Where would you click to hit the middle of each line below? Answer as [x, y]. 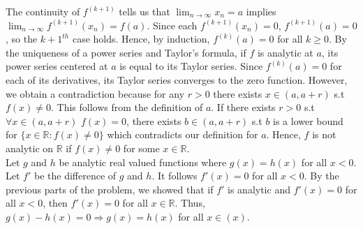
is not [324, 134]
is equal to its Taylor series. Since [191, 66]
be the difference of [75, 176]
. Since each [172, 25]
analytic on [30, 148]
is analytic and [259, 189]
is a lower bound [308, 120]
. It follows [175, 176]
